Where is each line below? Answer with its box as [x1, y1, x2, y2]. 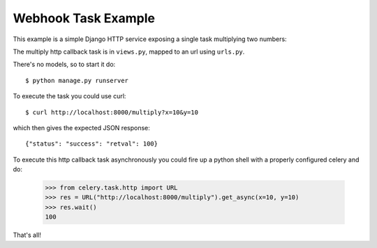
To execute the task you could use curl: [13, 92, 126, 100]
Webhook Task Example [13, 10, 156, 26]
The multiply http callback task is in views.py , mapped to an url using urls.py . [13, 47, 245, 56]
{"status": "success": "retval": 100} [25, 140, 158, 148]
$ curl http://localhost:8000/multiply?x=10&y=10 [25, 108, 199, 116]
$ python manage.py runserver [25, 77, 129, 84]
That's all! [13, 231, 41, 240]
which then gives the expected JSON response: [13, 123, 150, 132]
